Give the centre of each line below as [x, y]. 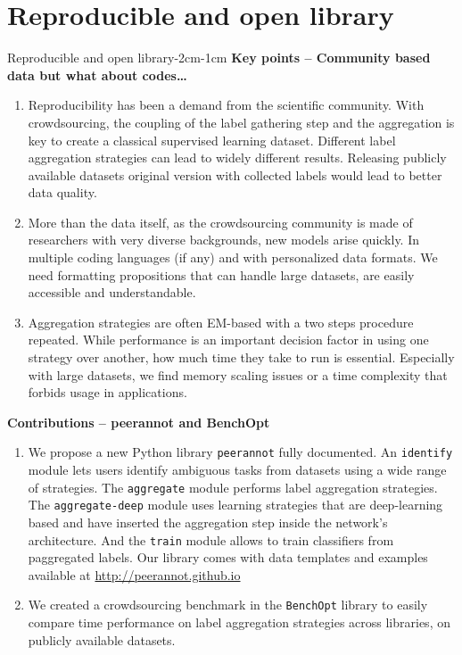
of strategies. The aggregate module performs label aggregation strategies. [233, 487]
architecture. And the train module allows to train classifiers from [211, 539]
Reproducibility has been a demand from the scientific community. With [226, 105]
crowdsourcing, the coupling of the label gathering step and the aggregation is [241, 122]
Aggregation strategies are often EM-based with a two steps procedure [221, 322]
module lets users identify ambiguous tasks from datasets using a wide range [237, 470]
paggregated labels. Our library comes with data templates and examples [228, 557]
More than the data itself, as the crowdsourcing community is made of [220, 222]
